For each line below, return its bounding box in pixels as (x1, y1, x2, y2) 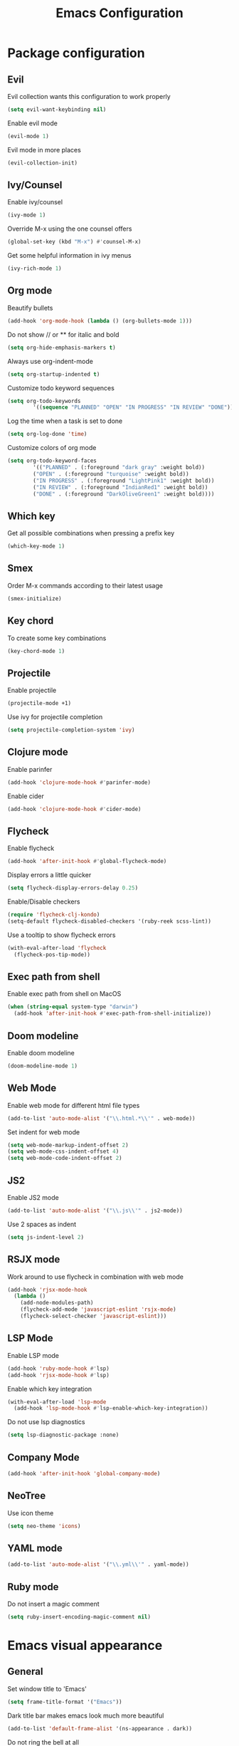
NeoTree (7, 1490, 46, 1502)
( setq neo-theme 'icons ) (7, 1522, 81, 1530)
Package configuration (7, 45, 145, 61)
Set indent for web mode (7, 1127, 80, 1136)
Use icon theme (7, 1508, 54, 1517)
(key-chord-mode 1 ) (7, 647, 65, 654)
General (7, 1666, 44, 1678)
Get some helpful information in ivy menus (7, 251, 132, 260)
